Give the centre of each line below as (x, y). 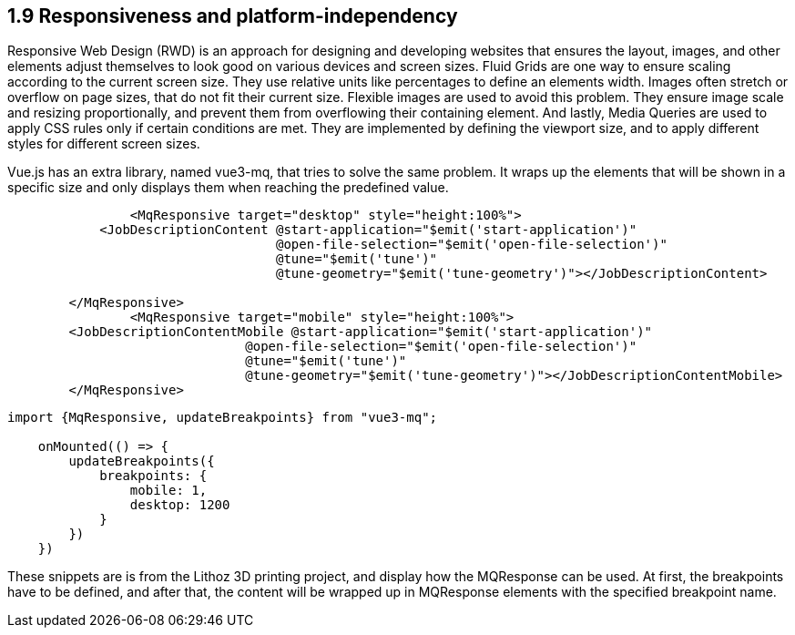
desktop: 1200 (180, 505)
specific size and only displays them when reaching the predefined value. (228, 188)
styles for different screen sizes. (104, 144)
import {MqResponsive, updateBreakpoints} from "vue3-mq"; (223, 418)
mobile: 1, (168, 491)
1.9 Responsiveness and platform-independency (233, 16)
